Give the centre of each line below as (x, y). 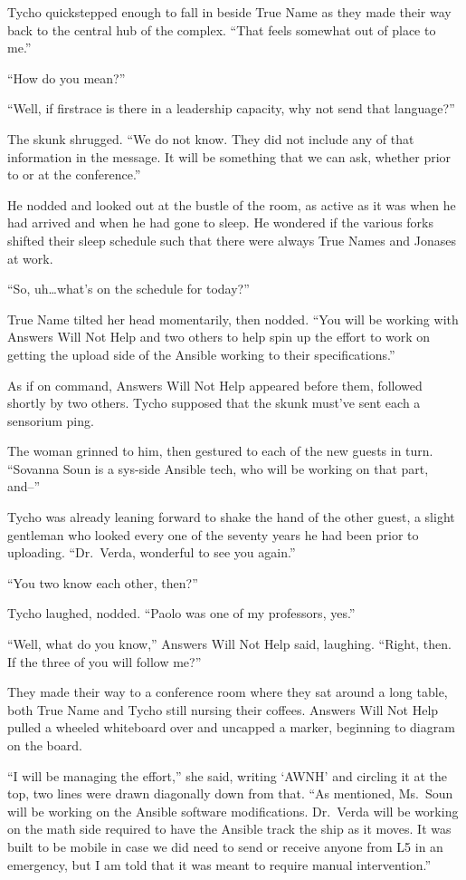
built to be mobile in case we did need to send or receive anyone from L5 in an (225, 846)
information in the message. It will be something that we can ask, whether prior (229, 156)
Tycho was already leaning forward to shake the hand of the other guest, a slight (231, 517)
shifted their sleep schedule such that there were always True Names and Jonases (232, 240)
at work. (30, 258)
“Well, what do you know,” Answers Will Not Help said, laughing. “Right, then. (229, 644)
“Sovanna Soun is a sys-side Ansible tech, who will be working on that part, (218, 468)
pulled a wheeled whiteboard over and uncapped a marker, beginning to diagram (231, 727)
